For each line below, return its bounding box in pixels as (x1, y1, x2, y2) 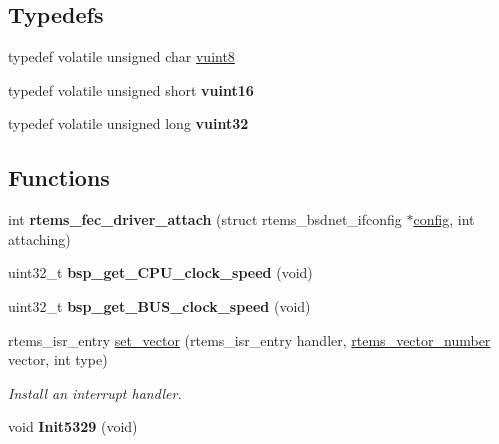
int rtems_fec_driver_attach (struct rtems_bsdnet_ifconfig (8, 209, 402, 230)
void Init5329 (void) (8, 416, 138, 437)
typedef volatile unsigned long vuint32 (8, 113, 249, 134)
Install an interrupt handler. (8, 382, 182, 403)
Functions (8, 162, 110, 193)
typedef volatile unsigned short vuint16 (8, 79, 254, 100)
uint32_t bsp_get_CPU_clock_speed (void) (8, 262, 313, 283)
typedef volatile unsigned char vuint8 (8, 46, 235, 67)
